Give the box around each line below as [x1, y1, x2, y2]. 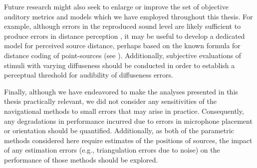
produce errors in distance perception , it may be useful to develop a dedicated [4, 30, 245, 41]
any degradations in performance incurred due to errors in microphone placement [4, 115, 253, 126]
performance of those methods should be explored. [4, 154, 158, 165]
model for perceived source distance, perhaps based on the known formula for [4, 40, 241, 51]
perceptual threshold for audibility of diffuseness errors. [4, 70, 173, 80]
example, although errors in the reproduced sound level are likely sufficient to [4, 21, 241, 31]
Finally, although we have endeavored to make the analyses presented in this [4, 86, 238, 96]
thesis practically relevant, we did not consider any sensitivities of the [4, 96, 217, 106]
